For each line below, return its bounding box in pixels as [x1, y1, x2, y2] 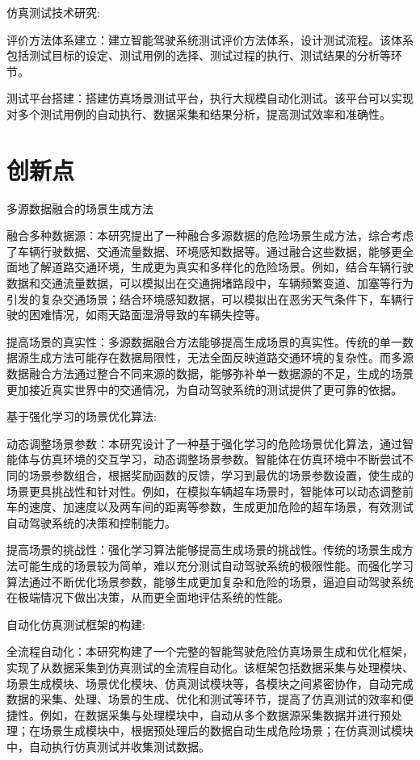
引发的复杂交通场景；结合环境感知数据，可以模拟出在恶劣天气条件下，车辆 [6, 290, 402, 307]
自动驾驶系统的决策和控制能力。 [6, 514, 176, 531]
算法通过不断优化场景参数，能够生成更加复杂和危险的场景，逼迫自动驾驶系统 [6, 573, 414, 590]
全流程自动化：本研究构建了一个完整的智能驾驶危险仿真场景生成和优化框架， [6, 643, 414, 660]
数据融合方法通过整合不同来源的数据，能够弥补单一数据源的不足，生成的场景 [6, 365, 414, 382]
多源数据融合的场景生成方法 [6, 199, 153, 216]
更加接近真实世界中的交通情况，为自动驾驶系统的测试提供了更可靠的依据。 [6, 380, 402, 397]
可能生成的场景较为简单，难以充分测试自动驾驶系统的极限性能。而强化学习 [17, 556, 414, 573]
